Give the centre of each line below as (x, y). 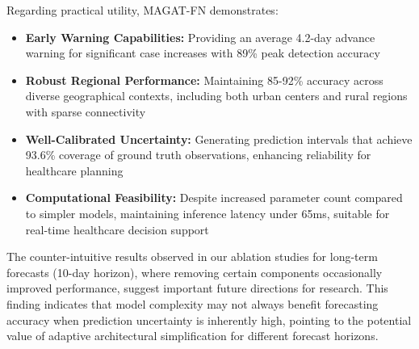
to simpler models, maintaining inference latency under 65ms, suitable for (207, 213)
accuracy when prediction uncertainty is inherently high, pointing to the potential (209, 320)
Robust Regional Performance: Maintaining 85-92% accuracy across (204, 80)
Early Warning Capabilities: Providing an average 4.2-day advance (200, 37)
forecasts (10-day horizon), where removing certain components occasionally (195, 272)
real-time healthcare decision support (117, 229)
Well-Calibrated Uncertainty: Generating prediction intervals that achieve (219, 139)
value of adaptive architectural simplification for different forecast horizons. (193, 336)
